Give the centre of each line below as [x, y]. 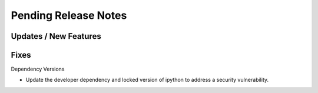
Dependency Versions [38, 69]
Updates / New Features [56, 36]
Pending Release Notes [69, 15]
